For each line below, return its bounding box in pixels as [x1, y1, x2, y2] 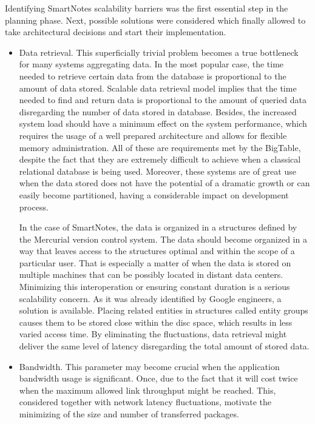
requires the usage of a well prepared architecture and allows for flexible [19, 129, 287, 141]
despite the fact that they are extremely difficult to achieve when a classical [19, 153, 301, 166]
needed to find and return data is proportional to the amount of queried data [19, 93, 307, 106]
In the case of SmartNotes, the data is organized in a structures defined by [19, 221, 297, 234]
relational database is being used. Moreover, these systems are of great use [19, 164, 296, 177]
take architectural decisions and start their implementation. [5, 25, 226, 38]
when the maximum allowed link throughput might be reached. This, [19, 383, 276, 396]
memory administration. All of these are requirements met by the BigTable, [19, 141, 301, 153]
